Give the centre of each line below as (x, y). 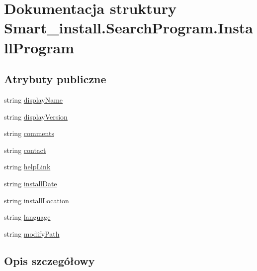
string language (27, 217)
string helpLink (27, 167)
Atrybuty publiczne (55, 79)
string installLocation (37, 200)
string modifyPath (32, 233)
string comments (29, 133)
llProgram (39, 47)
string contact (25, 150)
